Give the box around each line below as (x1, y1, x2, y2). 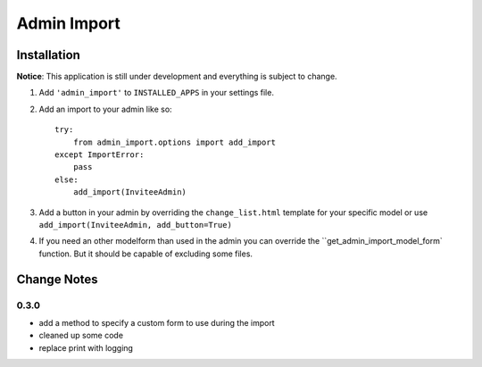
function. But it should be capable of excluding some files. (38, 248, 253, 259)
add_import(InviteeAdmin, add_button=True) (38, 220, 232, 229)
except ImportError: (54, 150, 145, 160)
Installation (16, 47, 80, 63)
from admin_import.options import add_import (72, 137, 277, 147)
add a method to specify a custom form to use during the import (38, 317, 276, 328)
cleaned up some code (38, 330, 124, 341)
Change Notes (16, 271, 98, 287)
